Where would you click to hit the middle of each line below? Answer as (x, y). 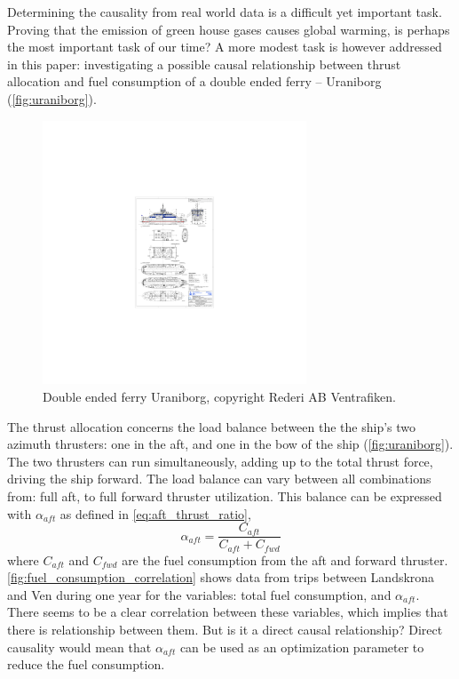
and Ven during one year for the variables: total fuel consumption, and (199, 594)
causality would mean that (79, 647)
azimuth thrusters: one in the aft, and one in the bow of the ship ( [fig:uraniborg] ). (230, 444)
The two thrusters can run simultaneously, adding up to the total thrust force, (220, 461)
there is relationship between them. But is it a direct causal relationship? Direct (225, 629)
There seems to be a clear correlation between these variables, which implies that (228, 612)
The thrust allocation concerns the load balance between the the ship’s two (212, 426)
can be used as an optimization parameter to (302, 647)
